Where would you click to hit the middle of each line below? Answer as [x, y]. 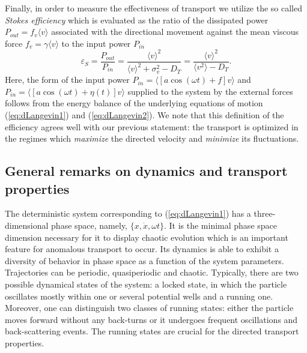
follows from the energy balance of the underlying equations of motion [134, 103]
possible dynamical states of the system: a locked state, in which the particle [146, 284]
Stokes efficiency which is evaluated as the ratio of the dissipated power [137, 20]
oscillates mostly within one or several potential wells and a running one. [139, 296]
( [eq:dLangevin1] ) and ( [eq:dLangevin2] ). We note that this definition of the [144, 115]
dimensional [27, 225]
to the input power [96, 43]
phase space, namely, [90, 225]
